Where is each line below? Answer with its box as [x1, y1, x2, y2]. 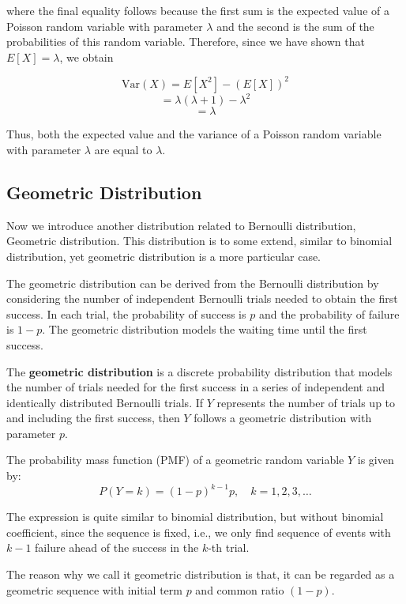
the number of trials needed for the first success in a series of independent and [6, 379, 385, 395]
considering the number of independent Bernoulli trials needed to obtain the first [6, 290, 398, 307]
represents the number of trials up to [216, 394, 396, 410]
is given [357, 451, 394, 468]
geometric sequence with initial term [6, 581, 182, 598]
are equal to [94, 141, 152, 157]
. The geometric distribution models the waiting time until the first [42, 321, 367, 338]
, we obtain [59, 48, 114, 65]
